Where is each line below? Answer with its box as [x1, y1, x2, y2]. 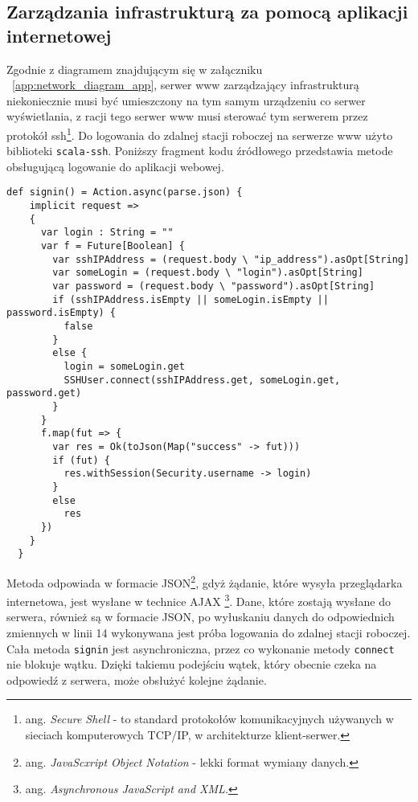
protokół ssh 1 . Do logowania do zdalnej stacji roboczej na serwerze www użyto [6, 124, 393, 143]
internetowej [6, 23, 112, 47]
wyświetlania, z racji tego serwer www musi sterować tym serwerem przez [6, 108, 368, 125]
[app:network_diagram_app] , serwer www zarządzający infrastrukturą [12, 76, 359, 93]
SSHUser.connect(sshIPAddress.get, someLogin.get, [64, 374, 341, 386]
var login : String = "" [40, 227, 174, 239]
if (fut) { [52, 454, 110, 466]
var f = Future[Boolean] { [40, 240, 185, 252]
